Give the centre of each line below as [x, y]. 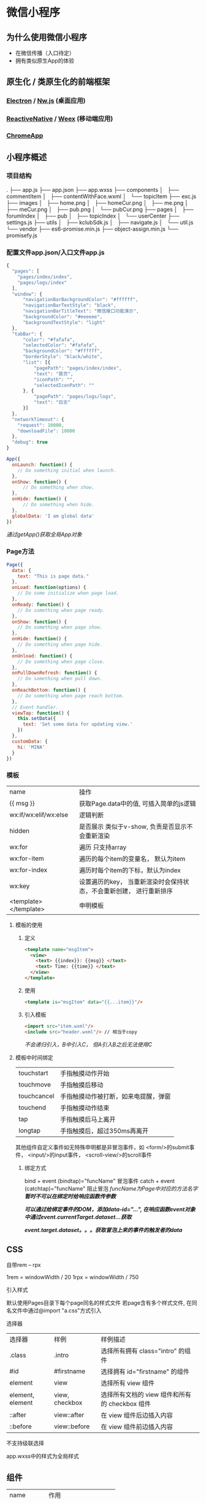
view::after [69, 1415]
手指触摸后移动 [82, 1085]
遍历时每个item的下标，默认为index [130, 870]
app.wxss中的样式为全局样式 [43, 1456]
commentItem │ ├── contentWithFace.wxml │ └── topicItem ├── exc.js [101, 196]
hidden [19, 830]
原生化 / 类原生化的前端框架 [58, 82]
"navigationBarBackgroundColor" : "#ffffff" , [80, 300]
